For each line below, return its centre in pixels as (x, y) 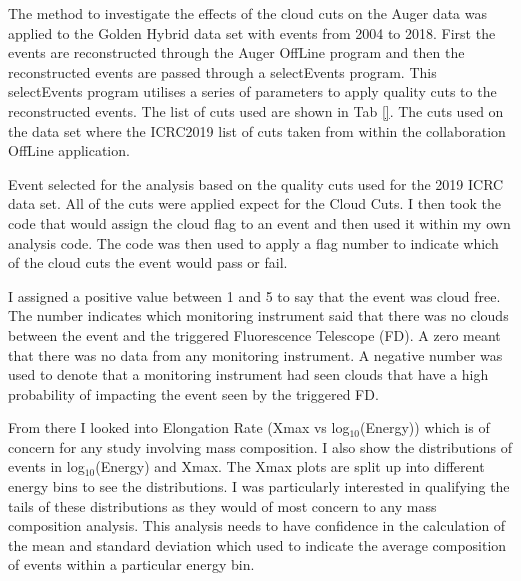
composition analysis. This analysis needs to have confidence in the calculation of (257, 525)
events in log (46, 466)
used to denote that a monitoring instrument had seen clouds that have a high (248, 374)
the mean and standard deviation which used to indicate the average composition (257, 544)
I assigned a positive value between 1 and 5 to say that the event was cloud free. (254, 295)
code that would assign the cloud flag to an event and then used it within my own (259, 222)
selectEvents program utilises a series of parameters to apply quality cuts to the (252, 91)
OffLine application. (69, 150)
